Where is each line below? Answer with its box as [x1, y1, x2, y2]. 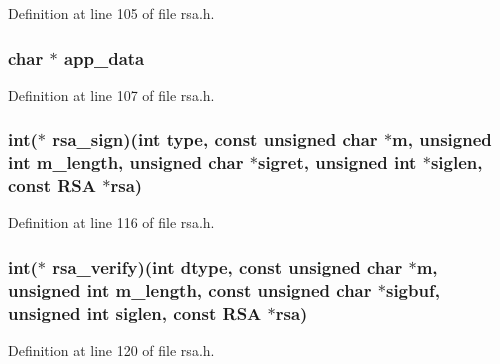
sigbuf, [385, 277, 440, 302]
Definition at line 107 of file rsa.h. [8, 84, 215, 105]
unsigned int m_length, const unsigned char [8, 277, 372, 302]
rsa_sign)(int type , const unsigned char [52, 127, 378, 152]
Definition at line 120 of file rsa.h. [8, 340, 215, 361]
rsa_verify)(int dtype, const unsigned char [52, 254, 403, 279]
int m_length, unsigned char [8, 150, 244, 175]
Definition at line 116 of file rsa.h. [8, 212, 215, 233]
